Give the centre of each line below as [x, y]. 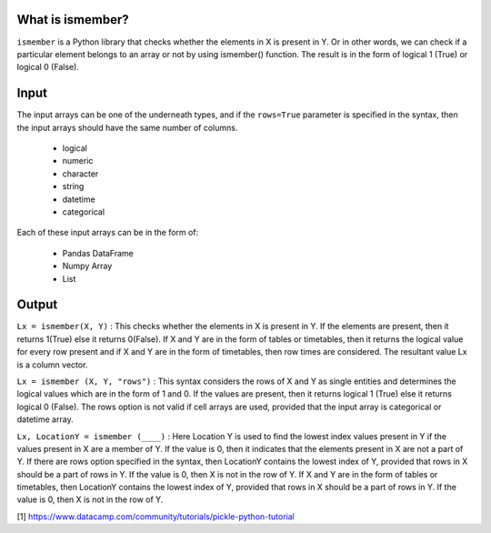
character [80, 174]
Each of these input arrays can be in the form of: [108, 233]
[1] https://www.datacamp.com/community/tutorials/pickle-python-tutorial [155, 516]
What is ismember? [73, 20]
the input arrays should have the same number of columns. [127, 127]
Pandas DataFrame [98, 253]
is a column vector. [52, 365]
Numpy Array [87, 266]
